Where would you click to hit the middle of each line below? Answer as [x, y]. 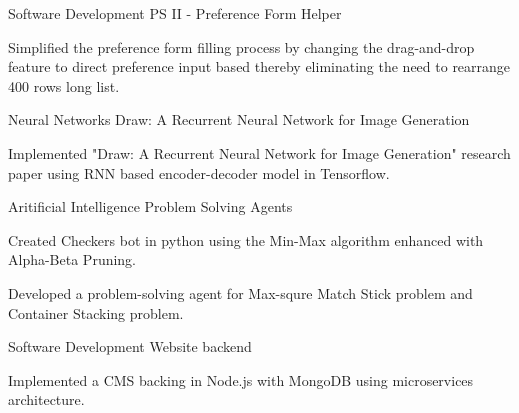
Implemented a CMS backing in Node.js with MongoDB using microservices [241, 379]
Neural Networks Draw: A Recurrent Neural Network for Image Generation [239, 119]
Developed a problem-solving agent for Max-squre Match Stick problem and [240, 292]
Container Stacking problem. [96, 312]
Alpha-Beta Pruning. [72, 259]
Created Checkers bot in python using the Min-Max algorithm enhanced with [246, 239]
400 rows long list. [64, 85]
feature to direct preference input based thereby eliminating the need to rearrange [259, 66]
